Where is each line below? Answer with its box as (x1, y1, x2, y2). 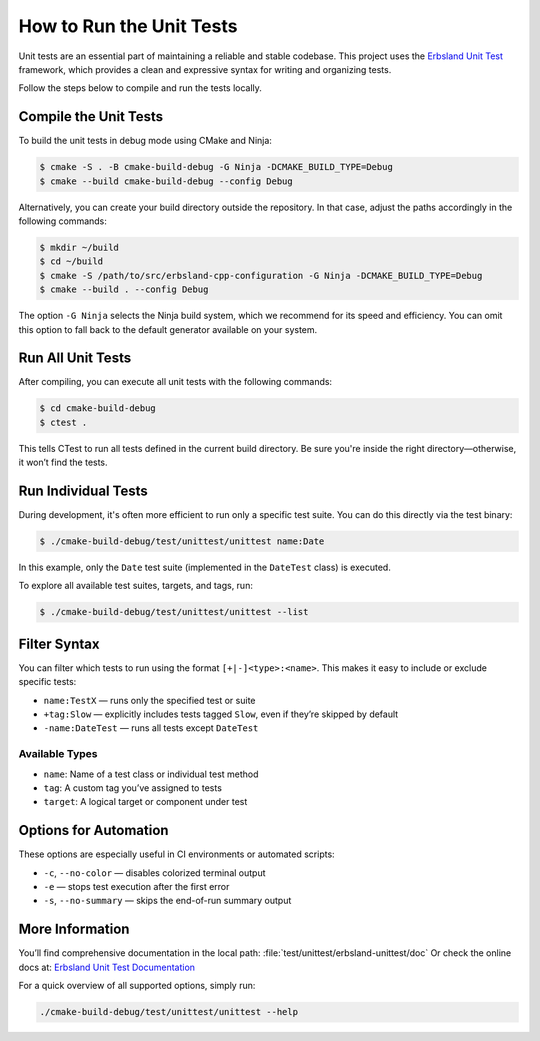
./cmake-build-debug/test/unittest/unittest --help (39, 1006, 299, 1018)
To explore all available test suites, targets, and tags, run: (18, 580, 254, 592)
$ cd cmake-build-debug (39, 403, 157, 414)
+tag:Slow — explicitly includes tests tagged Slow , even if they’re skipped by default (43, 708, 399, 720)
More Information (18, 921, 130, 938)
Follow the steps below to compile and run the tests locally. (18, 82, 262, 94)
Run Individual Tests (18, 482, 149, 499)
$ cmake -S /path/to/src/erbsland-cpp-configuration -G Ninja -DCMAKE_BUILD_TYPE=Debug (39, 270, 483, 281)
